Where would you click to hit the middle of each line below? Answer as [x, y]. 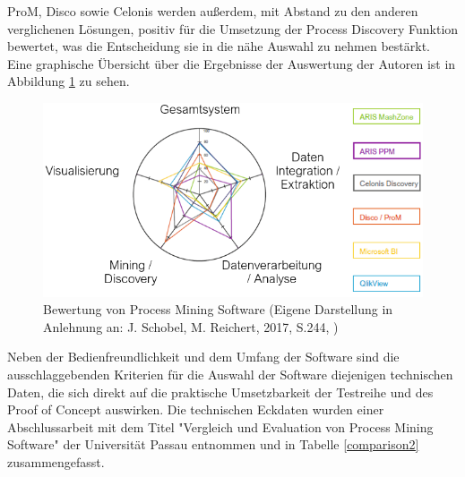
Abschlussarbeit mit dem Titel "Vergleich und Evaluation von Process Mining [220, 426]
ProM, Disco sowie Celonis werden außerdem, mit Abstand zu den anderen [213, 11]
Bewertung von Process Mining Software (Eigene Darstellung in [218, 309]
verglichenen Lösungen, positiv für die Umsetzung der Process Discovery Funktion [233, 28]
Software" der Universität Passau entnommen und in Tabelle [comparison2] [213, 444]
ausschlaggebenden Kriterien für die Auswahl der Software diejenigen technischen [230, 374]
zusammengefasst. [56, 461]
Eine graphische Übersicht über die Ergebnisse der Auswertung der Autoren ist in [232, 63]
